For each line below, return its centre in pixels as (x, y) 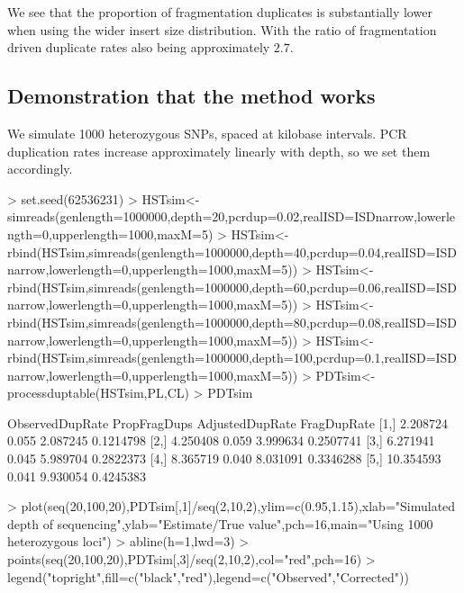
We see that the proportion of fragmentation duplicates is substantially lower (220, 12)
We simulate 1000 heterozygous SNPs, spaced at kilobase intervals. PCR (207, 133)
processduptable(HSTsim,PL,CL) (98, 393)
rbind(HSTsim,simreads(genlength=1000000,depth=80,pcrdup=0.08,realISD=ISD (232, 322)
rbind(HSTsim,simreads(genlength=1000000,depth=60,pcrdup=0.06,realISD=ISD (232, 287)
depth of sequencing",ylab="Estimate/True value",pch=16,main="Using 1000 (220, 523)
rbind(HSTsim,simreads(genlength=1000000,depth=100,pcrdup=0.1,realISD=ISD (232, 358)
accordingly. (40, 169)
